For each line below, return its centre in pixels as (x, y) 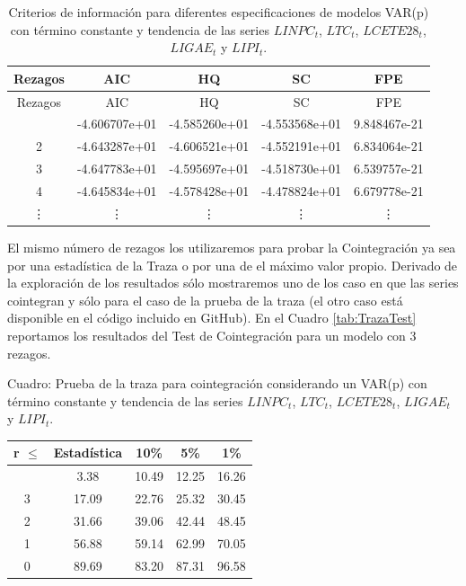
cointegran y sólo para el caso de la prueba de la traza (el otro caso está (205, 300)
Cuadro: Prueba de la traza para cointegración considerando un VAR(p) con (217, 383)
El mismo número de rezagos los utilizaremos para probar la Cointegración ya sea (232, 247)
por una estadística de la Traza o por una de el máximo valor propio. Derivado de (233, 265)
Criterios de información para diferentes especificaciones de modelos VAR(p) (219, 12)
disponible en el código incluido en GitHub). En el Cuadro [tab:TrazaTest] (212, 318)
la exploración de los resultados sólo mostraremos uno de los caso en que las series (233, 283)
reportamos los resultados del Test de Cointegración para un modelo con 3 (212, 335)
